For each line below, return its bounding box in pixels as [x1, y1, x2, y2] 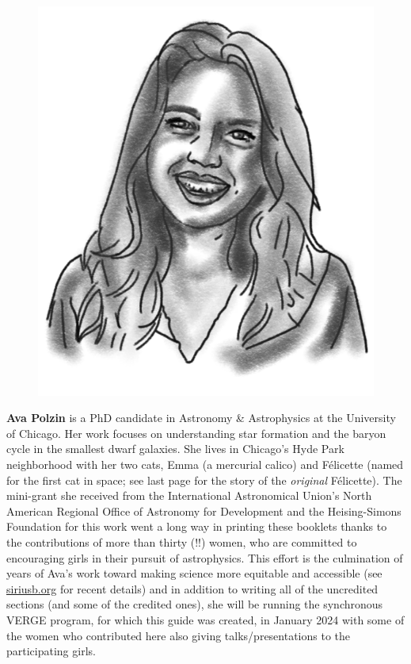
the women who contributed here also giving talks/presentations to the [6, 627, 351, 643]
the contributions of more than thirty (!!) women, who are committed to [6, 534, 357, 550]
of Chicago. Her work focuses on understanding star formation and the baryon [6, 424, 386, 441]
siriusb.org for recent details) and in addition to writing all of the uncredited [6, 580, 379, 597]
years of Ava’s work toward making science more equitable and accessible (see [6, 565, 382, 581]
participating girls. [6, 643, 96, 659]
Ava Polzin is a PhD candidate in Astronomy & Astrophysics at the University [6, 409, 396, 426]
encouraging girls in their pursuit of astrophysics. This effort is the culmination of [6, 549, 403, 566]
